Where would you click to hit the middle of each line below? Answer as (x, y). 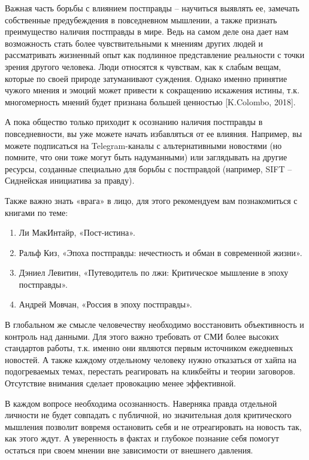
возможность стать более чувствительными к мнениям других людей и (134, 43)
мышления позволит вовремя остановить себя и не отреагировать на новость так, (153, 426)
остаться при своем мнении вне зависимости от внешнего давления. (129, 450)
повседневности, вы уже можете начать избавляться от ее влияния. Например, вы (154, 133)
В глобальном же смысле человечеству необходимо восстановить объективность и (154, 325)
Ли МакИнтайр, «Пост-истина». (77, 232)
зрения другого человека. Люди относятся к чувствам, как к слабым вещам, (143, 66)
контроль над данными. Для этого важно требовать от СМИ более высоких (142, 336)
